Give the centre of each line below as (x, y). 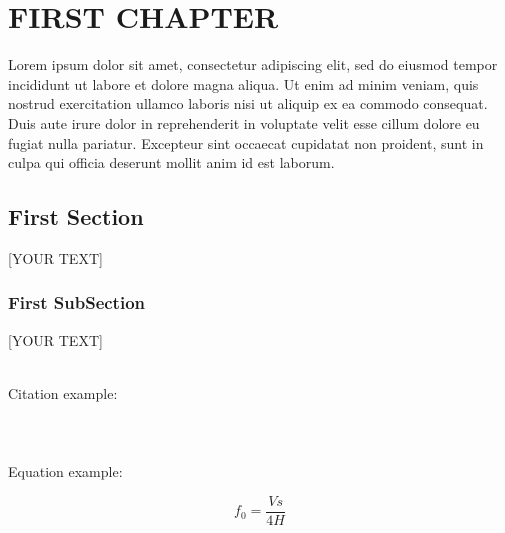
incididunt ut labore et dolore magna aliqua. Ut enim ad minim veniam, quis (243, 83)
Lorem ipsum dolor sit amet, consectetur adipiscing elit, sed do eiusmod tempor (253, 64)
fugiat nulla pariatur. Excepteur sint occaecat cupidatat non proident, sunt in (246, 142)
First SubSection (77, 302)
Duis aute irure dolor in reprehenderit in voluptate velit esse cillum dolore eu (244, 122)
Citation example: (63, 392)
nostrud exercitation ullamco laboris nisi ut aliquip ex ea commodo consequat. (248, 103)
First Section (76, 216)
